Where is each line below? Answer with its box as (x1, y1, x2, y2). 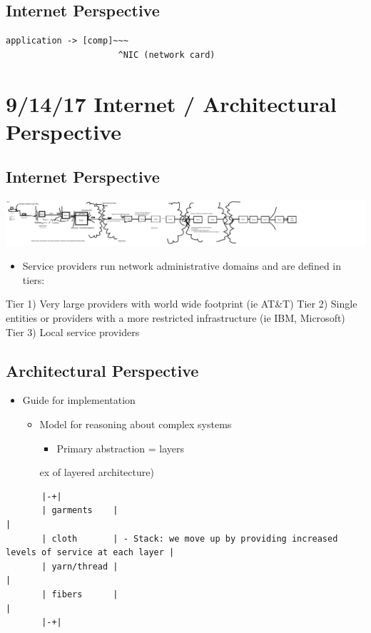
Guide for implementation (22, 393, 136, 407)
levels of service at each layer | (6, 547, 175, 558)
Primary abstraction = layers (56, 440, 185, 455)
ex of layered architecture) (39, 465, 154, 480)
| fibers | (41, 589, 118, 599)
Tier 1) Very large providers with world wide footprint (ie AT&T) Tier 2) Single (6, 296, 357, 311)
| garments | (41, 505, 118, 516)
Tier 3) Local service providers (6, 324, 140, 339)
